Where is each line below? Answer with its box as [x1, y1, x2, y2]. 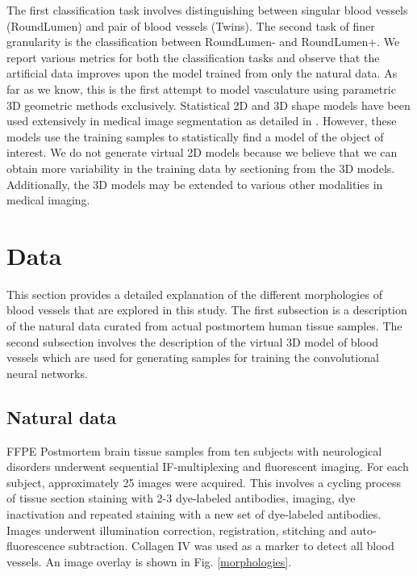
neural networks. [6, 364, 88, 381]
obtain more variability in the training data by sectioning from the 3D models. [6, 159, 395, 176]
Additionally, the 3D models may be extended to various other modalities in [6, 175, 383, 192]
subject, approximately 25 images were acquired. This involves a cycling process [6, 473, 402, 490]
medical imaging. [6, 191, 90, 208]
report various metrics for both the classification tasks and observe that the [6, 48, 380, 65]
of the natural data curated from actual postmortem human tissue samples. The [6, 317, 402, 334]
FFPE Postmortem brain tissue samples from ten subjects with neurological [6, 442, 382, 459]
